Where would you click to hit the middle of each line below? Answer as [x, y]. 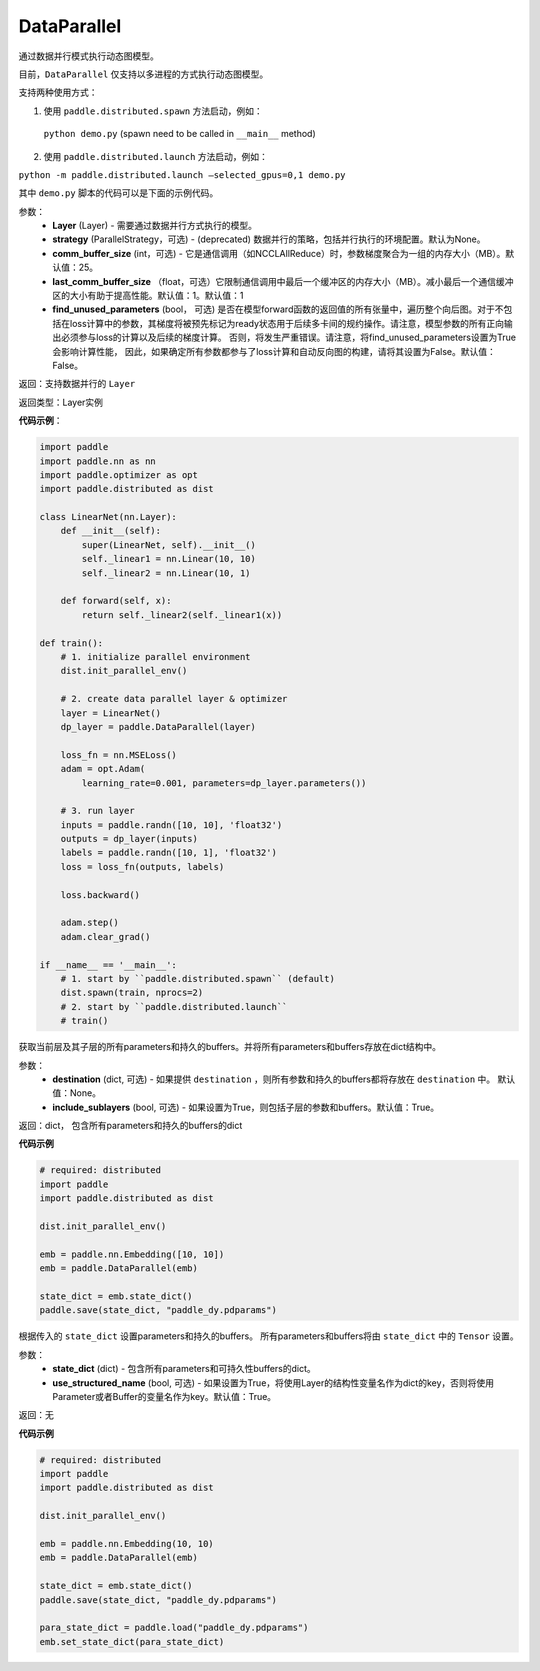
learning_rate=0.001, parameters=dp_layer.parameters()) [224, 783]
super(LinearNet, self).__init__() [169, 544]
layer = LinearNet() [111, 713]
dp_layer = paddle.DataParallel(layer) [158, 726]
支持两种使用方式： [58, 92]
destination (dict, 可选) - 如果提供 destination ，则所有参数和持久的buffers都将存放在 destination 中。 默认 [284, 1079]
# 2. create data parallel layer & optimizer [174, 699]
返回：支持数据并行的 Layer [77, 384]
